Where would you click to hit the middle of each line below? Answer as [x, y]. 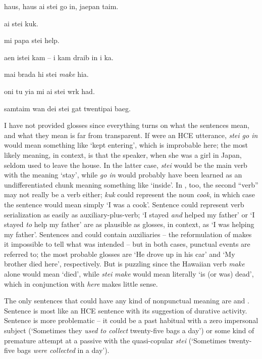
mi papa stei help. [32, 40]
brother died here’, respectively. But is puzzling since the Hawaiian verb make [124, 264]
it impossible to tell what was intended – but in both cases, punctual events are [127, 244]
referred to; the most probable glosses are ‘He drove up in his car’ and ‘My [120, 254]
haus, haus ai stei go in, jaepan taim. [61, 6]
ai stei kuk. [21, 23]
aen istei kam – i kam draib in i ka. [59, 57]
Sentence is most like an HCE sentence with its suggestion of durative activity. [126, 310]
